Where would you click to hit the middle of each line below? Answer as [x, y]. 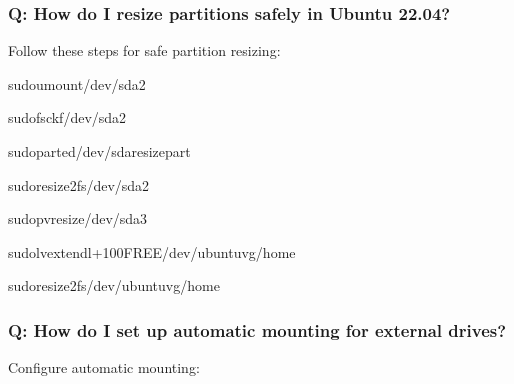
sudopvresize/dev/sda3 [78, 218]
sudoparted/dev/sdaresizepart [99, 151]
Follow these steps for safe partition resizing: [144, 50]
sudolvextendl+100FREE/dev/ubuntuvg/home [152, 251]
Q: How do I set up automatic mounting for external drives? [257, 329]
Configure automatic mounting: [104, 367]
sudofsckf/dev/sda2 [67, 117]
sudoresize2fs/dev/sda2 [79, 184]
